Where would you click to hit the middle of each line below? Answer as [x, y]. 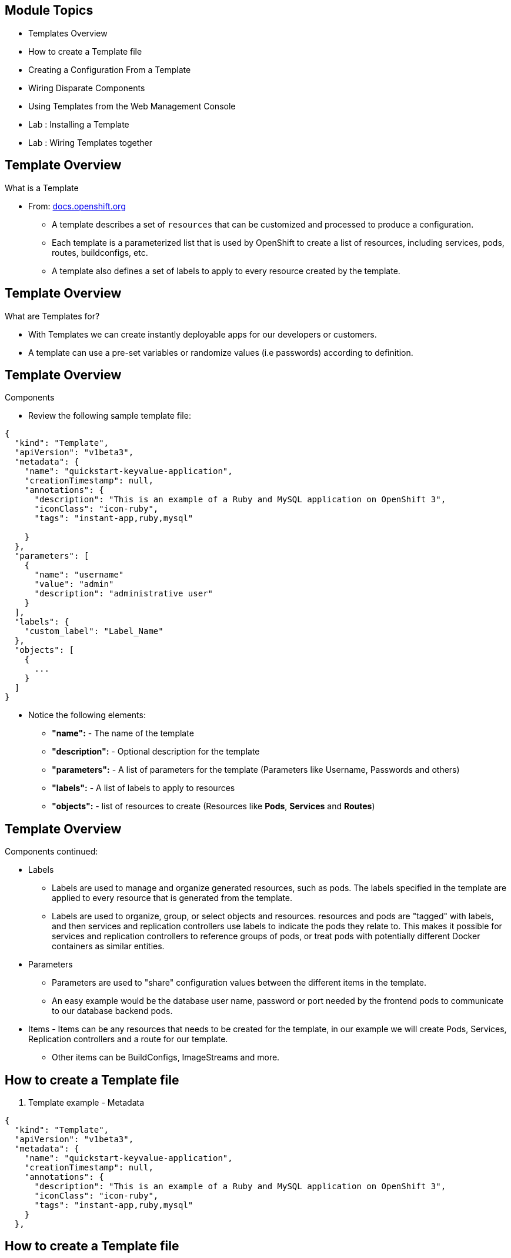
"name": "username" [79, 575]
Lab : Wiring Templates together [91, 142]
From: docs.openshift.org [77, 206]
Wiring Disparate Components [87, 88]
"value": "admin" [74, 584]
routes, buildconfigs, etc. [100, 252]
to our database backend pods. [112, 1011]
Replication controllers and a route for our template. [128, 1039]
